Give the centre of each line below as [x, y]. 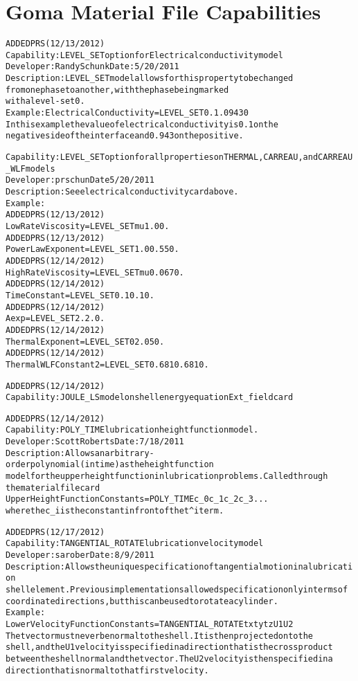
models [40, 169]
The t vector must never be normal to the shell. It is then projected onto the [159, 636]
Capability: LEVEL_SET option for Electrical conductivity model [144, 55]
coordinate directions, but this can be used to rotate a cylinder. [142, 601]
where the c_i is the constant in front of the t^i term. [115, 511]
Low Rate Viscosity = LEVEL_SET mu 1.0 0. [88, 226]
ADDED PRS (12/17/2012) [55, 532]
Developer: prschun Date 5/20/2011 [80, 180]
